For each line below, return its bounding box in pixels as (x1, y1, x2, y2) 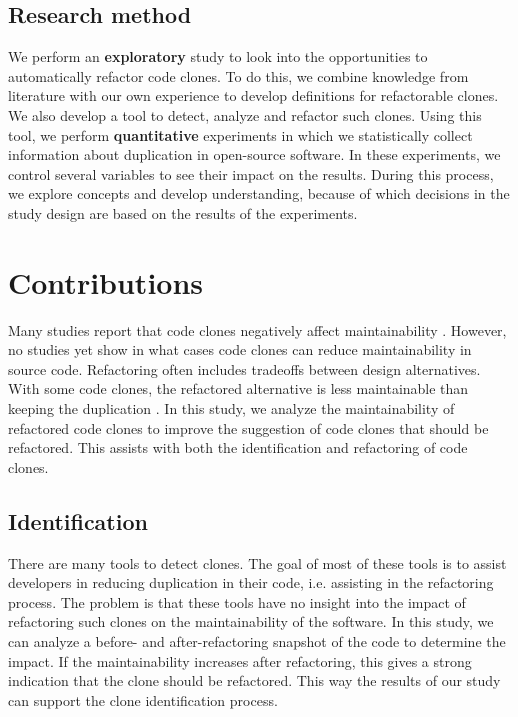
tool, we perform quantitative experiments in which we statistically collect (8, 124, 473, 145)
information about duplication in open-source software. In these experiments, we (8, 144, 501, 165)
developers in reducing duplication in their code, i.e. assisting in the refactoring (8, 572, 494, 593)
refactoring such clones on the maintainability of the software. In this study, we (8, 611, 494, 632)
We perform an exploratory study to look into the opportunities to (8, 46, 428, 67)
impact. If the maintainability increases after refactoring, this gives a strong (8, 650, 472, 671)
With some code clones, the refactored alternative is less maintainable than (8, 378, 469, 399)
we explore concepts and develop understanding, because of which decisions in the (8, 183, 510, 204)
